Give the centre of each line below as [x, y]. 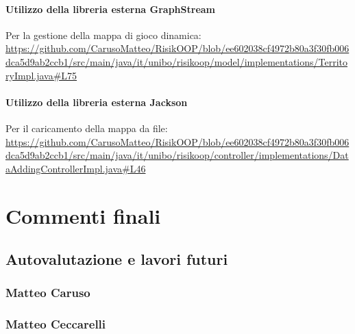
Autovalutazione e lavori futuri [117, 259]
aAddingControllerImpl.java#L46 [76, 168]
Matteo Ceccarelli [56, 324]
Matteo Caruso [48, 293]
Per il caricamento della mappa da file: [87, 128]
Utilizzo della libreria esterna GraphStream [110, 9]
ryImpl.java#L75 [41, 75]
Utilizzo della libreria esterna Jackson [97, 102]
